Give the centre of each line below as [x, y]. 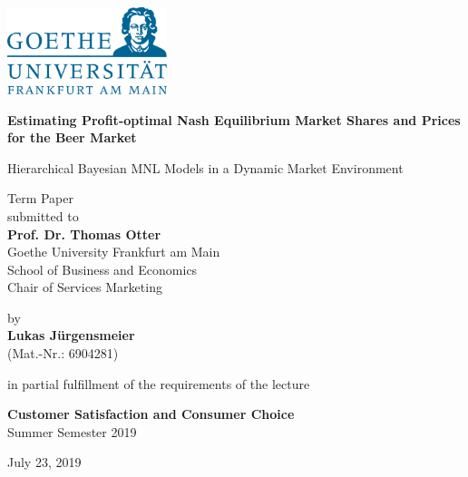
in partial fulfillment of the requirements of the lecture [159, 383]
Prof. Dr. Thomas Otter [84, 234]
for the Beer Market [72, 137]
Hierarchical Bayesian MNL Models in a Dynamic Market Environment [205, 167]
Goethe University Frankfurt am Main [114, 252]
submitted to [43, 215]
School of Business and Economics [102, 269]
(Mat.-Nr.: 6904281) [63, 353]
